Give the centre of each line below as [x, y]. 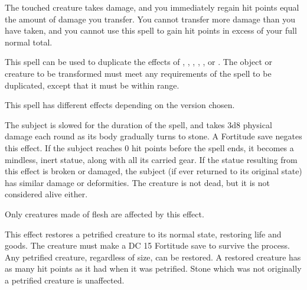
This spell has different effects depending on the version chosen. [120, 105]
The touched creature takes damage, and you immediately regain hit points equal [152, 7]
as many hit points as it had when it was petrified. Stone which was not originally [153, 268]
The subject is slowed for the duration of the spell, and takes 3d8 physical [138, 124]
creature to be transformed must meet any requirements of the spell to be [138, 73]
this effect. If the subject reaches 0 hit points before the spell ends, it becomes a [149, 147]
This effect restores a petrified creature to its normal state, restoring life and [143, 234]
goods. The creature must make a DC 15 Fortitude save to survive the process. [147, 245]
